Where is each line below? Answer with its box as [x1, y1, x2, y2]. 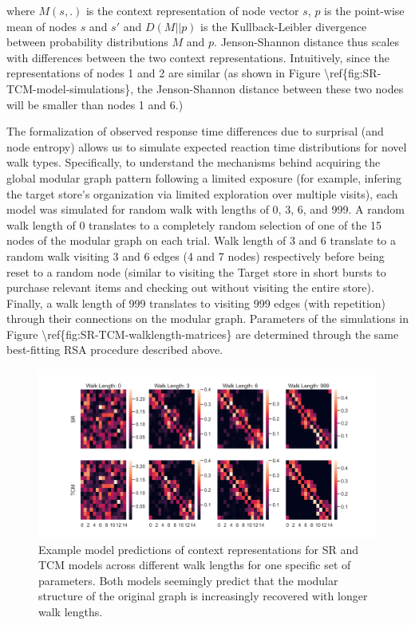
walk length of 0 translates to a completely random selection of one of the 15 [6, 216, 382, 233]
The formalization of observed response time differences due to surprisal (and [6, 123, 384, 140]
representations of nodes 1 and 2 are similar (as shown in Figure [6, 65, 321, 81]
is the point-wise [324, 2, 405, 18]
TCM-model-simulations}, [6, 80, 134, 96]
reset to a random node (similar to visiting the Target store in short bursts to [6, 263, 386, 280]
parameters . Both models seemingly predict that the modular [38, 572, 338, 588]
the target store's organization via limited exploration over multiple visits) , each [6, 185, 398, 202]
